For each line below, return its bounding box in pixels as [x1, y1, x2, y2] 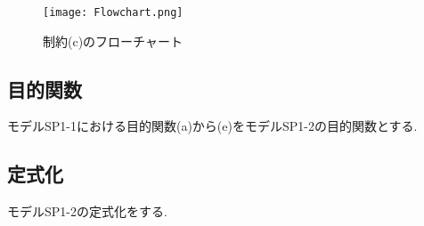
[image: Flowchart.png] [43, 6, 183, 19]
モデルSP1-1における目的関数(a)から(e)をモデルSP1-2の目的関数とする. [7, 117, 418, 135]
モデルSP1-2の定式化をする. [7, 202, 167, 221]
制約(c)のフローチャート [43, 31, 183, 50]
